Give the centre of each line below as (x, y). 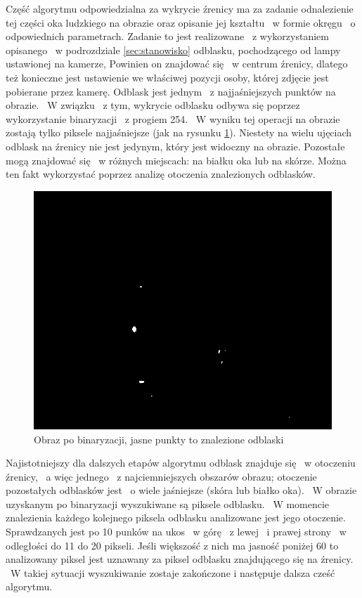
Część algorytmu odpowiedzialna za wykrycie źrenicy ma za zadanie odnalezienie (180, 8)
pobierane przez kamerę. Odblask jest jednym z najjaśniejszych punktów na (171, 91)
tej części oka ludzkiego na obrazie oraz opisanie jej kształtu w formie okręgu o (181, 22)
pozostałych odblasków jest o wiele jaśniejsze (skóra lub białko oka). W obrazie (181, 490)
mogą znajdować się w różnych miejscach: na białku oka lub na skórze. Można (176, 160)
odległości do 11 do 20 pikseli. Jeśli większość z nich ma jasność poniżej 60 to (172, 545)
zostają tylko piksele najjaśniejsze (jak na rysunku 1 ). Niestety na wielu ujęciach (179, 132)
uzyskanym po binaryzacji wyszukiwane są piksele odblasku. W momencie (168, 503)
